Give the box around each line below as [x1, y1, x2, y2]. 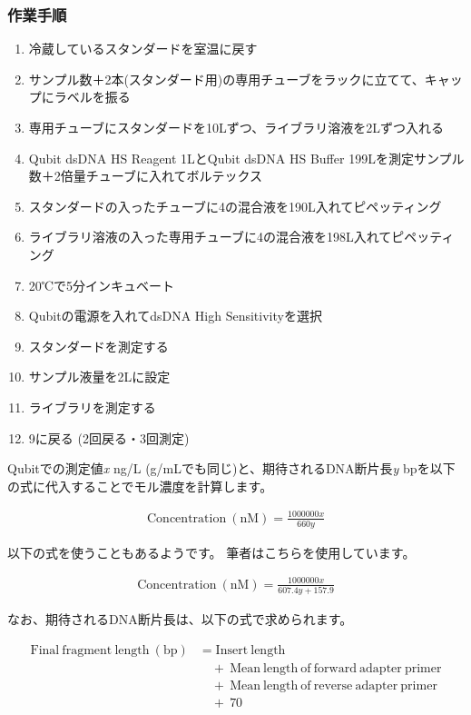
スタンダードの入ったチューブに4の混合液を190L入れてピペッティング [28, 196, 442, 215]
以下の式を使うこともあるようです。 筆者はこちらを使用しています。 [7, 542, 416, 561]
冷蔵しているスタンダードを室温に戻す [28, 39, 258, 58]
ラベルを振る [54, 87, 131, 106]
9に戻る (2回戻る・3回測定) [28, 428, 190, 447]
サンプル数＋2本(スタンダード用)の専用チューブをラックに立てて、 [28, 69, 425, 88]
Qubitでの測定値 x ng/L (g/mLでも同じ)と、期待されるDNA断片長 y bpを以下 [7, 459, 456, 478]
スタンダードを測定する [28, 336, 169, 355]
